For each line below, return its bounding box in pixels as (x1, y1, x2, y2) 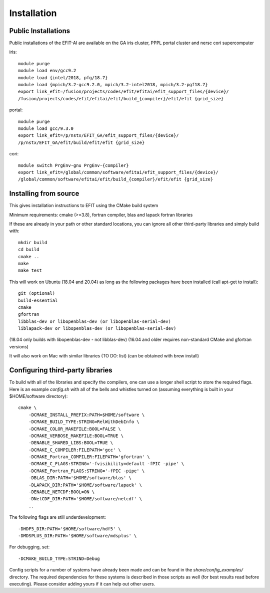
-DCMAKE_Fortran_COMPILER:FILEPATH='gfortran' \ (28, 454, 150, 460)
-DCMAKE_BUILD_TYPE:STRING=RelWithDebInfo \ (28, 419, 139, 425)
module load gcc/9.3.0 (18, 125, 74, 131)
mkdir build (18, 240, 47, 245)
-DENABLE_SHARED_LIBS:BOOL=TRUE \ (28, 440, 113, 446)
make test (18, 268, 42, 273)
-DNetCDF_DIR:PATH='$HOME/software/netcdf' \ (28, 496, 142, 502)
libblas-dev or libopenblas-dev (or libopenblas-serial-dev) (18, 318, 171, 324)
